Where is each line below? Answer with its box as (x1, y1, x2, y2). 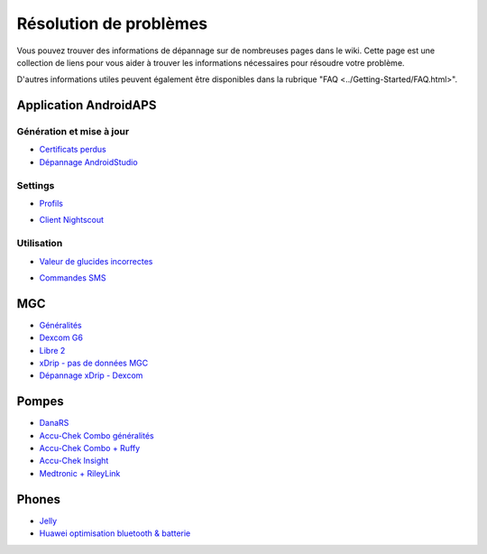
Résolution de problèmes (16, 14, 208, 33)
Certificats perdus (39, 144, 107, 155)
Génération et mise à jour (16, 125, 130, 138)
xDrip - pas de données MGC (39, 357, 149, 369)
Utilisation (16, 237, 63, 250)
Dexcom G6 (39, 332, 83, 343)
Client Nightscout (39, 215, 104, 226)
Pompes (16, 393, 64, 410)
